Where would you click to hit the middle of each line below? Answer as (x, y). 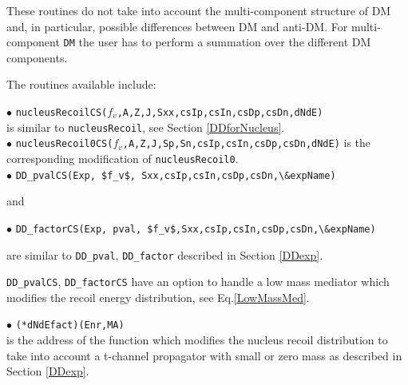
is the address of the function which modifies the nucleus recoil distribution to (197, 340)
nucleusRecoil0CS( (64, 144)
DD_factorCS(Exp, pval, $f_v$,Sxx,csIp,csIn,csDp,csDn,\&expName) (196, 229)
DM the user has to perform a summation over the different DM (217, 42)
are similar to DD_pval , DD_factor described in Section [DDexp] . (165, 254)
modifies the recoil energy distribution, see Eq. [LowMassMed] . (158, 297)
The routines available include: (81, 84)
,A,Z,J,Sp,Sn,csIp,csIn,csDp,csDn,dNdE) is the (247, 143)
